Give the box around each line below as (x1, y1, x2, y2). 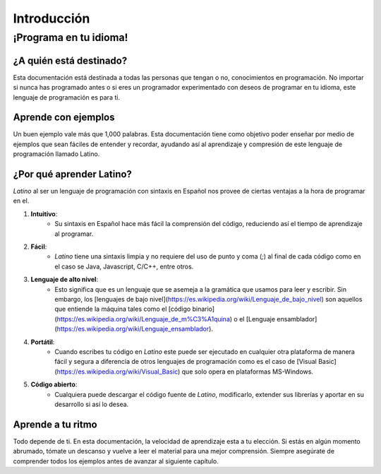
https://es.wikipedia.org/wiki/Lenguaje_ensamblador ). (56, 325, 213, 333)
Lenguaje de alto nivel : (30, 275, 99, 284)
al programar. (54, 230, 94, 238)
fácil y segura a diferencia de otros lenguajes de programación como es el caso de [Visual (54, 357, 317, 366)
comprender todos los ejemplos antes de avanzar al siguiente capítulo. (13, 456, 219, 466)
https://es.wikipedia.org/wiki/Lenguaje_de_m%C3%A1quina (56, 314, 231, 323)
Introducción (13, 11, 90, 26)
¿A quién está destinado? (13, 54, 128, 66)
